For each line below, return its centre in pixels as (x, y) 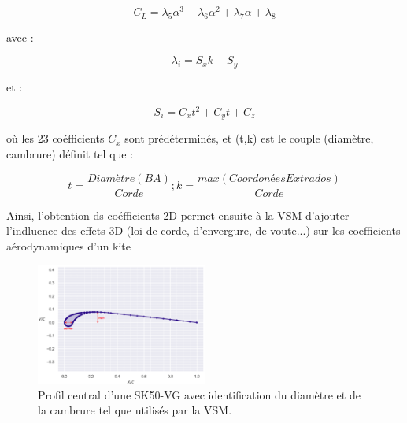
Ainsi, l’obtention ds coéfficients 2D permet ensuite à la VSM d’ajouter (178, 215)
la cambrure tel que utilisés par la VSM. (135, 410)
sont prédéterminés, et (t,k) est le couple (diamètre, (249, 138)
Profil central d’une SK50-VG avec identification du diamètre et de (199, 394)
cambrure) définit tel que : (70, 154)
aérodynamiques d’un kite (69, 245)
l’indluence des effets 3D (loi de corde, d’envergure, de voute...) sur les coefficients (203, 230)
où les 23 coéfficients (55, 138)
